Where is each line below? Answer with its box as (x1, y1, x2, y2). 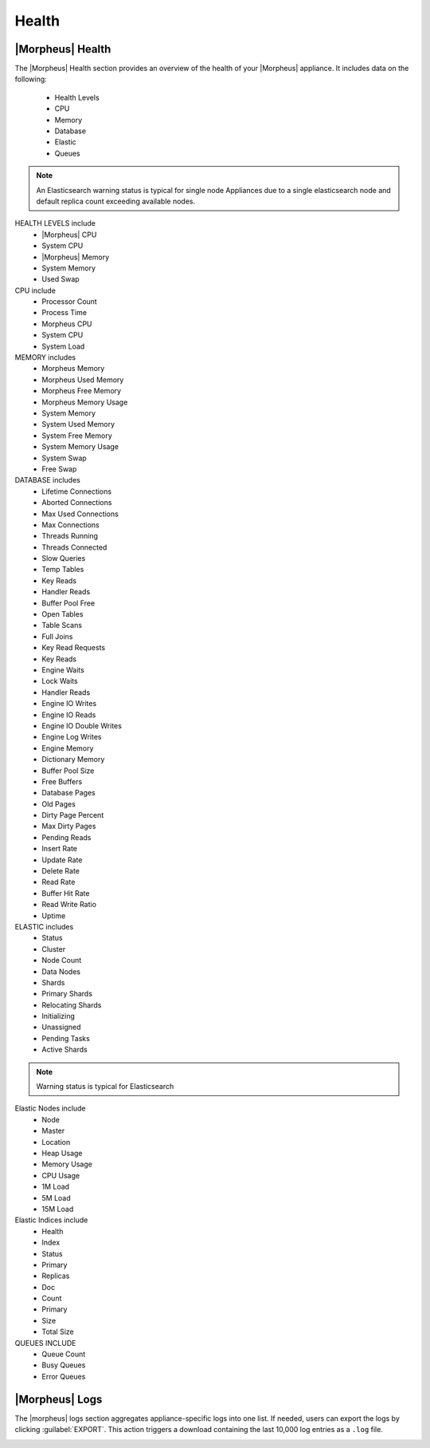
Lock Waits (41, 677, 79, 686)
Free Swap (41, 464, 77, 474)
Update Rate (41, 854, 83, 865)
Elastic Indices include (14, 1215, 88, 1225)
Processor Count (41, 297, 97, 306)
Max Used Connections (41, 509, 119, 519)
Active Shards (41, 1045, 88, 1055)
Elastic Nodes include (14, 1103, 87, 1113)
